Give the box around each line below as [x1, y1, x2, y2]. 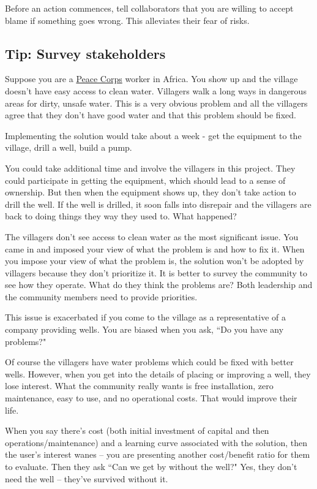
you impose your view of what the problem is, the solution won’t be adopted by [5, 254, 304, 267]
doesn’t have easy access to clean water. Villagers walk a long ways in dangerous [5, 84, 307, 97]
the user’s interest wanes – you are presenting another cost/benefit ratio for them [5, 448, 310, 461]
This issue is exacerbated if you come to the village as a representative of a [5, 311, 286, 324]
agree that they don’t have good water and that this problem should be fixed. [5, 108, 296, 121]
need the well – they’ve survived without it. [5, 472, 168, 485]
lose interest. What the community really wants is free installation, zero [5, 379, 274, 392]
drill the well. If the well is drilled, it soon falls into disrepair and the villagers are [5, 197, 311, 210]
